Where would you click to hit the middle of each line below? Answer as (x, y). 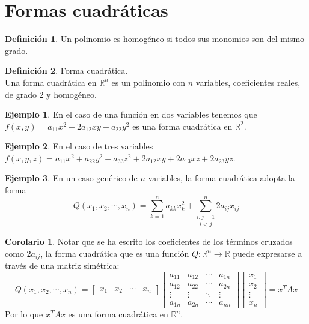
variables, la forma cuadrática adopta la (222, 178)
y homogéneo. (72, 94)
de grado (21, 94)
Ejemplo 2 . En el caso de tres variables (79, 146)
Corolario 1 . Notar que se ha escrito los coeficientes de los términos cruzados (149, 241)
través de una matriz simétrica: (62, 265)
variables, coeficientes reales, (248, 82)
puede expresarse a (268, 253)
